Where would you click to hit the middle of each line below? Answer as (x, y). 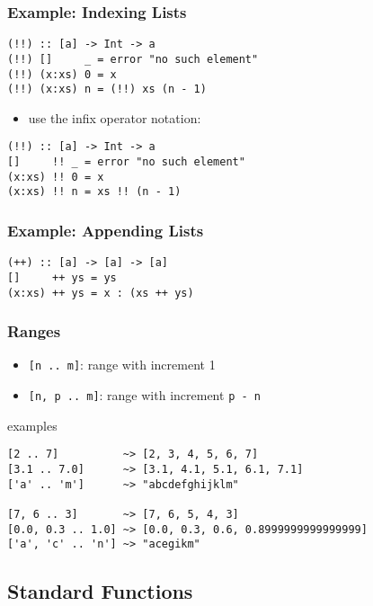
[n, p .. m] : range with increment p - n (144, 395)
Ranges (34, 331)
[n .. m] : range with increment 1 (122, 365)
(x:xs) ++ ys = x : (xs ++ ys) (101, 293)
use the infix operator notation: (115, 117)
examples (32, 425)
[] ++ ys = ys (62, 277)
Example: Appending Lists (106, 230)
